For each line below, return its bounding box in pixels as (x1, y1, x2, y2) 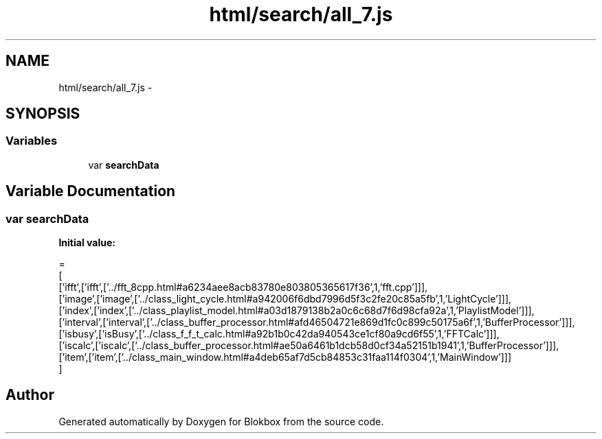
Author (5, 386, 54, 404)
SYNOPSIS (5, 105, 80, 123)
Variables (5, 134, 58, 148)
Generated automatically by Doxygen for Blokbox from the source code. (58, 415, 384, 427)
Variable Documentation (5, 182, 176, 200)
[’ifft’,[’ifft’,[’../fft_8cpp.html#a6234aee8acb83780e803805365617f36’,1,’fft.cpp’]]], (58, 281, 428, 294)
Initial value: (58, 237, 115, 249)
